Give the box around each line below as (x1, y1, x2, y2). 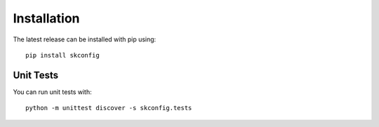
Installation (13, 11, 80, 26)
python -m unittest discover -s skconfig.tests (25, 104, 192, 112)
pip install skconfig (25, 51, 100, 59)
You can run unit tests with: (13, 88, 92, 96)
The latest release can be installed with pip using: (13, 35, 157, 44)
